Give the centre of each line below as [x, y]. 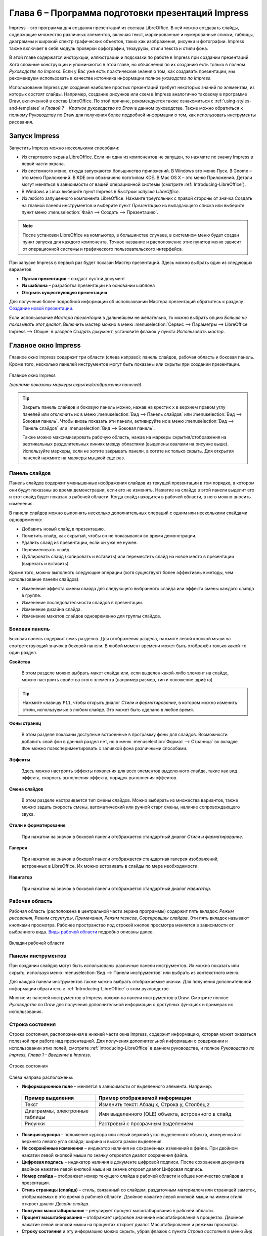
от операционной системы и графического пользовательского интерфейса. [103, 249]
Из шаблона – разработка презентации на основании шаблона [88, 286]
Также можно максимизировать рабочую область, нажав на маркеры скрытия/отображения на [125, 437]
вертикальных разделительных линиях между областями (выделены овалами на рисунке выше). [126, 444]
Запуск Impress [34, 136]
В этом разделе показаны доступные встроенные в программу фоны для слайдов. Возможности [125, 735]
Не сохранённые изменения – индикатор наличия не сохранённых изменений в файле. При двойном [130, 1148]
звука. [28, 814]
